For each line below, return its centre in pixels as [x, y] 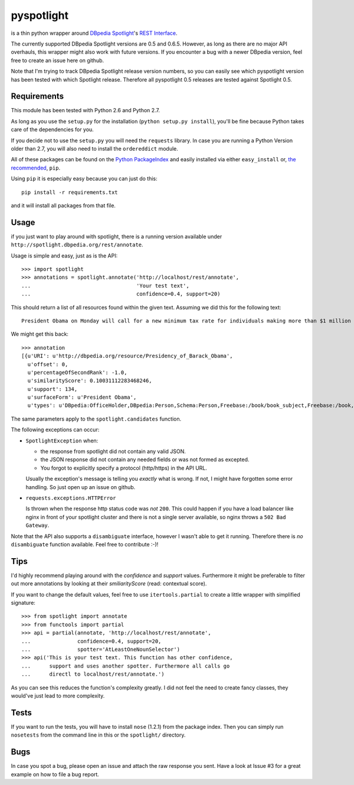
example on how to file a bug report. [55, 774]
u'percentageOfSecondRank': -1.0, [77, 372]
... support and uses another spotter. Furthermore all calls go [126, 666]
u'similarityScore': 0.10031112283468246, [90, 381]
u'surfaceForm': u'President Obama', [82, 398]
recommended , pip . [36, 168]
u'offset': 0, [48, 364]
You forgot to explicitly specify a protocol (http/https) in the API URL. [124, 468]
